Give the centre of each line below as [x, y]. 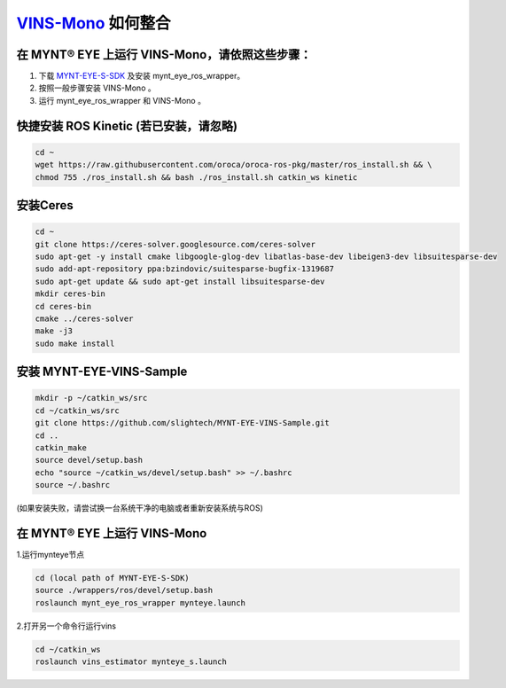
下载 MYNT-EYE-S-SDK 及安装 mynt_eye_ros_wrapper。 [142, 76]
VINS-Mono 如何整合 [94, 23]
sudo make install [75, 343]
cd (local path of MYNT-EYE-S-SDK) [112, 578]
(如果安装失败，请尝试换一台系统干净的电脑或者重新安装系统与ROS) [140, 508]
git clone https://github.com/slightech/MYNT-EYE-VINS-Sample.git [182, 423]
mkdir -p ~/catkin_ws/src [91, 398]
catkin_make [61, 447]
